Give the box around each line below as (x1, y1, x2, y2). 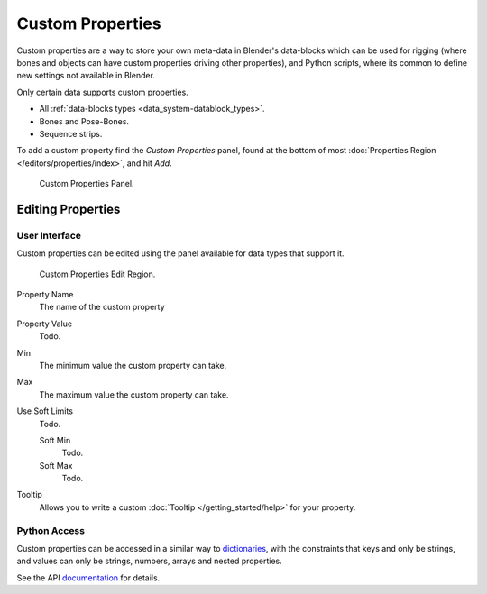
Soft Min (39, 434, 71, 445)
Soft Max (39, 460, 73, 471)
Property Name (16, 289, 74, 299)
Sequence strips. (39, 128, 103, 139)
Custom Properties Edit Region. (39, 269, 156, 279)
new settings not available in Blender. (16, 70, 155, 81)
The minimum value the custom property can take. (39, 360, 227, 370)
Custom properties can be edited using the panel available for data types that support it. (16, 248, 345, 259)
